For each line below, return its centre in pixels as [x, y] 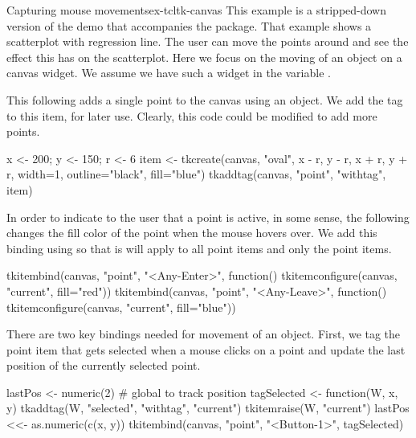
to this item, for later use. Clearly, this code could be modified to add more [192, 115]
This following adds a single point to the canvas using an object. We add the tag [205, 99]
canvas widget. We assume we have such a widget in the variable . [169, 73]
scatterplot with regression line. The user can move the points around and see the [208, 41]
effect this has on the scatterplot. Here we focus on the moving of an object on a [204, 57]
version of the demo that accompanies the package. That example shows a [189, 25]
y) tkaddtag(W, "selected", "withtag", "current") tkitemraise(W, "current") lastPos [208, 408]
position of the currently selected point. [104, 365]
